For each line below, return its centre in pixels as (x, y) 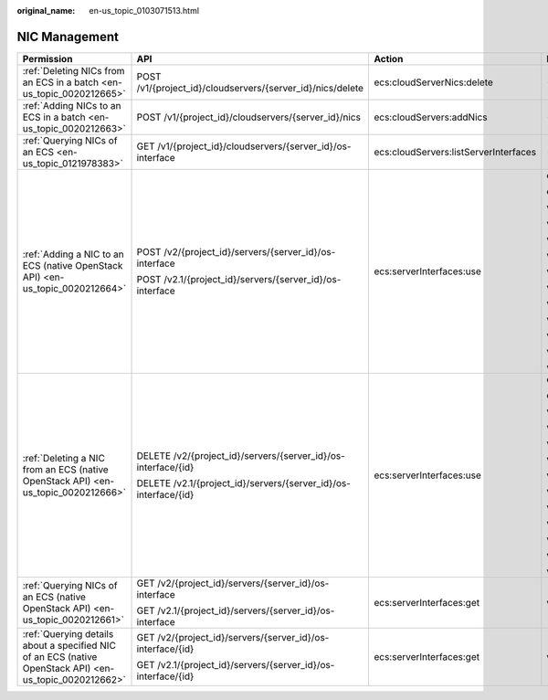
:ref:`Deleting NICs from (74, 70)
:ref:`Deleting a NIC (63, 458)
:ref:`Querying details (68, 633)
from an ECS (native (65, 469)
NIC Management (68, 37)
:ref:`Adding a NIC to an (74, 254)
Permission (47, 58)
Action (389, 58)
